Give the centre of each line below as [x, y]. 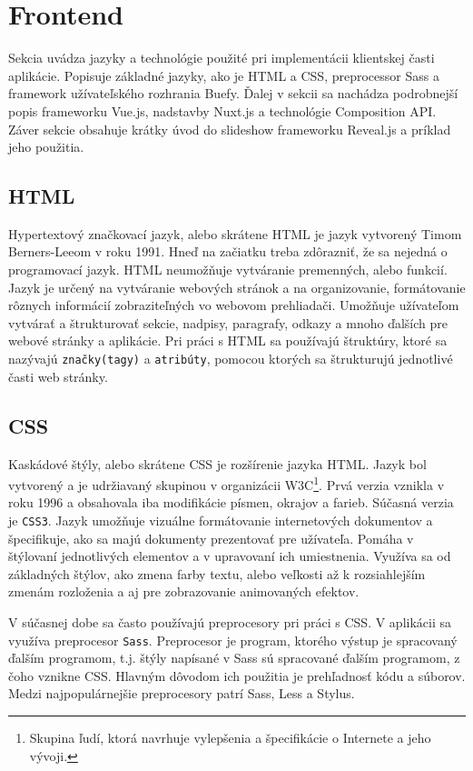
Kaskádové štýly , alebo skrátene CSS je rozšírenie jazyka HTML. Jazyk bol [217, 463]
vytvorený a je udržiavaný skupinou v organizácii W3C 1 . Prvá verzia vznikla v [227, 483]
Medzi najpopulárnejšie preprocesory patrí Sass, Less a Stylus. [182, 693]
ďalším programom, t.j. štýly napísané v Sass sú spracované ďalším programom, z [234, 658]
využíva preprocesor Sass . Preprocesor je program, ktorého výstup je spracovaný [233, 640]
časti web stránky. [58, 376]
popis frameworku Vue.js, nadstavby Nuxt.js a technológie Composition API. [222, 110]
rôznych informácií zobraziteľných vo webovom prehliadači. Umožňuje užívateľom [234, 305]
